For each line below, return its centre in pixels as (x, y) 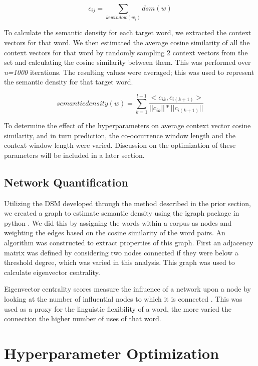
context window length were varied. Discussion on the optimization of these (120, 145)
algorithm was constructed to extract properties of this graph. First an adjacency (129, 243)
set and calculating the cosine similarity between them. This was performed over (127, 62)
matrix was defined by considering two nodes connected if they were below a (121, 252)
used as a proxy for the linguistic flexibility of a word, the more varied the (118, 308)
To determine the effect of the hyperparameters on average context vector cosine (127, 125)
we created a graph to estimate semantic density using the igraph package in (122, 213)
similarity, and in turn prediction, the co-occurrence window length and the (120, 135)
